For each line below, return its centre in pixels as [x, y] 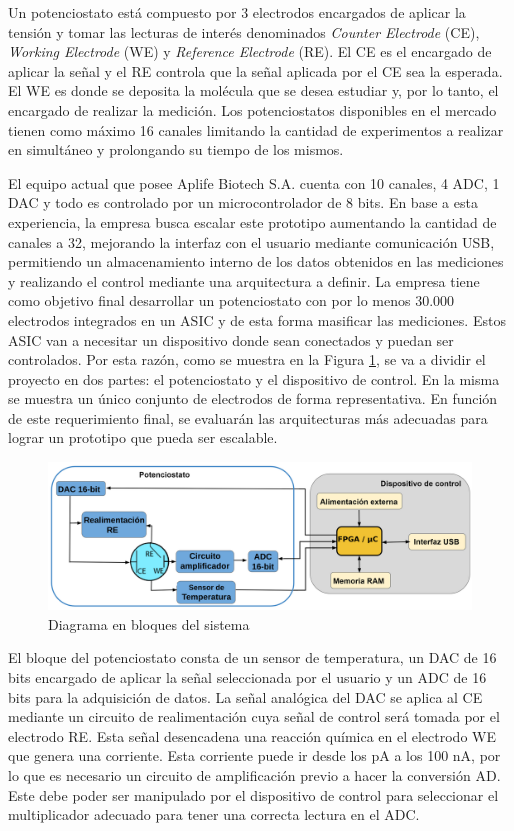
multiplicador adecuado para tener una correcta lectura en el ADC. [214, 814]
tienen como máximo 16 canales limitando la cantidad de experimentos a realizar [256, 129]
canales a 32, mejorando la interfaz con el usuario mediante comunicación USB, [251, 241]
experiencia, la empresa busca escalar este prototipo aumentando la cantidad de [252, 221]
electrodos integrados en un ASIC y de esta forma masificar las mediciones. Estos [257, 319]
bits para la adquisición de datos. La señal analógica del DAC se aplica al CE [245, 696]
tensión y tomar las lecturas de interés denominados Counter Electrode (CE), [244, 31]
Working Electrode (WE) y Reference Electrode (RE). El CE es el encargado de [250, 51]
